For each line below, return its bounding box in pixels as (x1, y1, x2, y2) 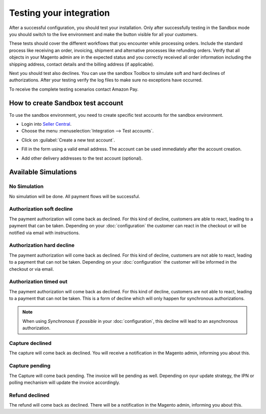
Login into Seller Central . (21, 121, 72, 127)
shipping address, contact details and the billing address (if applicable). (9, 61, 155, 67)
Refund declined (9, 392, 50, 399)
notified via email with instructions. (9, 230, 80, 236)
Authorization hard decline (9, 242, 75, 249)
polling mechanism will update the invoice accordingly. (9, 379, 120, 385)
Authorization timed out (9, 278, 67, 285)
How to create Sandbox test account (9, 99, 123, 107)
